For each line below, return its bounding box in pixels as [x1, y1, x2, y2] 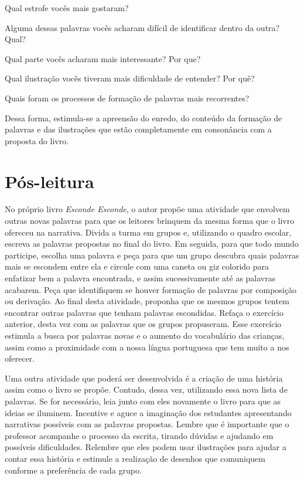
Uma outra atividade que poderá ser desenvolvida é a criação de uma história [5, 372, 283, 384]
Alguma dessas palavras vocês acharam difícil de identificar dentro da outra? [5, 21, 280, 33]
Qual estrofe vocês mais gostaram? [5, 2, 129, 13]
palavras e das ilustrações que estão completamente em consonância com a [5, 123, 272, 135]
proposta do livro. [5, 134, 69, 147]
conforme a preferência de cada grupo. [5, 464, 142, 476]
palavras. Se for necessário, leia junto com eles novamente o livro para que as [5, 394, 281, 407]
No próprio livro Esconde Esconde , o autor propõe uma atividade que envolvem [5, 203, 290, 215]
